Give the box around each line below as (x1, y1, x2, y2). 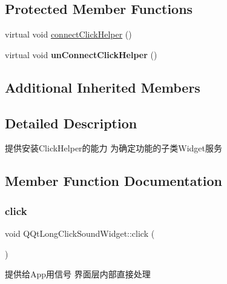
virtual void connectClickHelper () (5, 28, 132, 41)
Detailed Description (5, 113, 137, 132)
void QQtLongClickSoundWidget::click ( (5, 226, 155, 239)
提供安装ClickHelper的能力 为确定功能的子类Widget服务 (5, 142, 222, 154)
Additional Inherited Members (5, 78, 200, 96)
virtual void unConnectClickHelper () (5, 48, 157, 61)
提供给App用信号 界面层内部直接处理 (5, 268, 151, 280)
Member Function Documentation (5, 171, 223, 190)
